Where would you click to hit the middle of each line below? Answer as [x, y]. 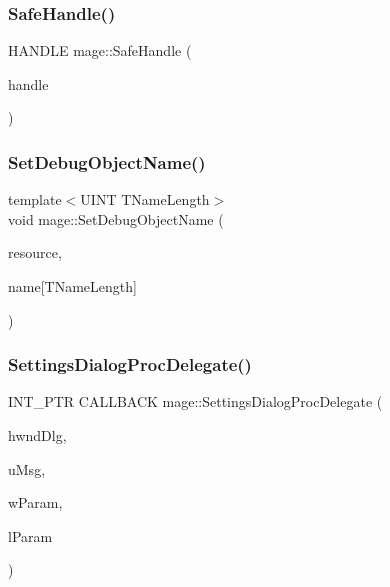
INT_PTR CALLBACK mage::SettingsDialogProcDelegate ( [195, 401]
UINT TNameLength [145, 199]
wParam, [35, 502]
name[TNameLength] [72, 286]
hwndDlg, [37, 435]
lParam [30, 535]
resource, [35, 252]
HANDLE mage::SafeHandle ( [100, 50]
